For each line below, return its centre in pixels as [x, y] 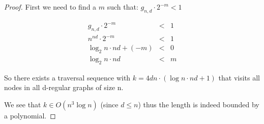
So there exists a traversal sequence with [67, 77]
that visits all [239, 77]
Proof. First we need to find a [50, 7]
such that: [123, 7]
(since [109, 105]
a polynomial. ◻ [30, 116]
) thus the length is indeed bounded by [199, 105]
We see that [23, 105]
